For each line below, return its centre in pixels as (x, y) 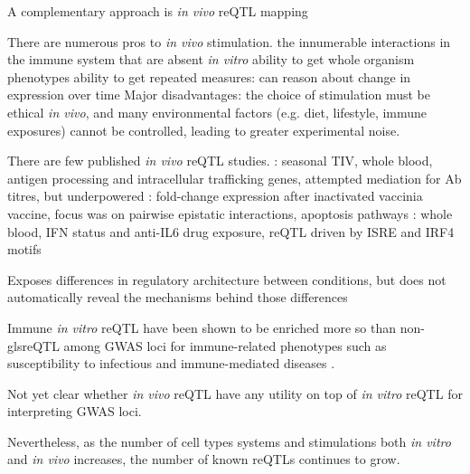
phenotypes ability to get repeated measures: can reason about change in (209, 76)
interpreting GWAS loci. (75, 411)
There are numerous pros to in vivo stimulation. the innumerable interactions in (229, 41)
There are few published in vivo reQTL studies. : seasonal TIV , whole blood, (220, 161)
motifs (24, 249)
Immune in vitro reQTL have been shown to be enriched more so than (202, 327)
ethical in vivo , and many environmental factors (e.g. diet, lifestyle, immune (217, 112)
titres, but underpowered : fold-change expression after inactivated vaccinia (215, 196)
